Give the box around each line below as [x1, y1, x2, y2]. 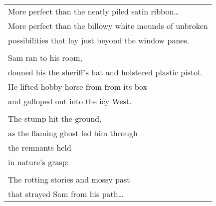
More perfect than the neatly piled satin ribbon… [8, 5, 179, 17]
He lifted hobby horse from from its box [8, 81, 147, 92]
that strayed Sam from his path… [8, 188, 124, 200]
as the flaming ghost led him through [8, 127, 138, 139]
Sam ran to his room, [8, 52, 83, 63]
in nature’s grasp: [8, 156, 69, 168]
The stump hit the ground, [8, 113, 102, 124]
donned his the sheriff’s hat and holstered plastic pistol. [8, 66, 203, 78]
